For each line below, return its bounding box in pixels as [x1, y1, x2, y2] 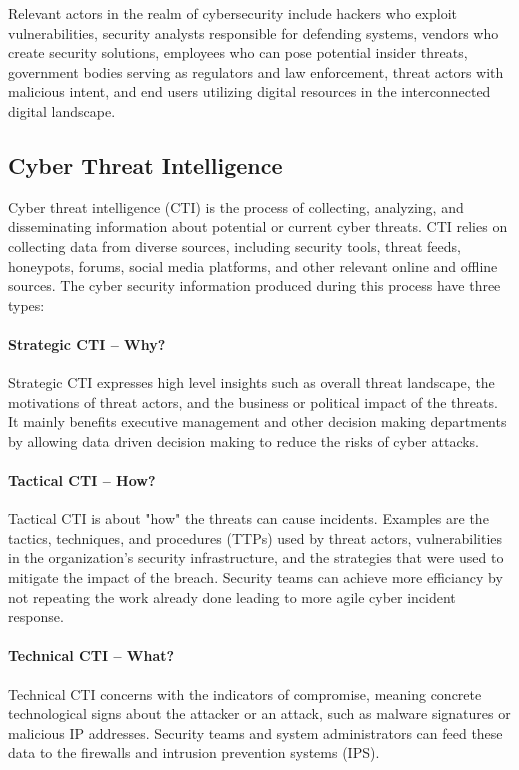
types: [8, 294, 45, 315]
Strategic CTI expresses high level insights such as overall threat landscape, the [8, 372, 495, 393]
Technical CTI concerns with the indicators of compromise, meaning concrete [8, 683, 482, 704]
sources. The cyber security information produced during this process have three [8, 275, 501, 296]
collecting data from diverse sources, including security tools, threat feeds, [8, 235, 461, 256]
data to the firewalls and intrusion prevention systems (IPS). [8, 742, 380, 763]
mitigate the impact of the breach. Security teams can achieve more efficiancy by [8, 567, 503, 588]
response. [8, 606, 64, 627]
